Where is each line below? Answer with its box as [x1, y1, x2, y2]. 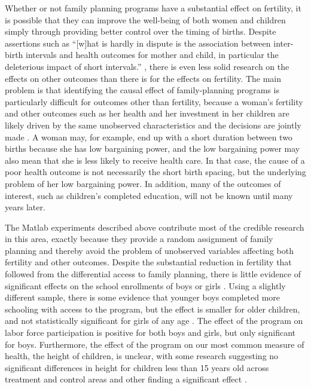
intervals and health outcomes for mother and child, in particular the [26, 48, 279, 61]
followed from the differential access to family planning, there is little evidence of [5, 268, 301, 280]
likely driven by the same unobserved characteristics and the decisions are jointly [5, 118, 301, 131]
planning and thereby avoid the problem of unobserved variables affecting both [5, 244, 294, 256]
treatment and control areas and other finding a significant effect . [5, 373, 247, 385]
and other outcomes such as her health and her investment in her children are [5, 107, 289, 120]
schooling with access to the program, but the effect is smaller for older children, [5, 302, 300, 315]
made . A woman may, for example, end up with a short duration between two [5, 130, 292, 143]
